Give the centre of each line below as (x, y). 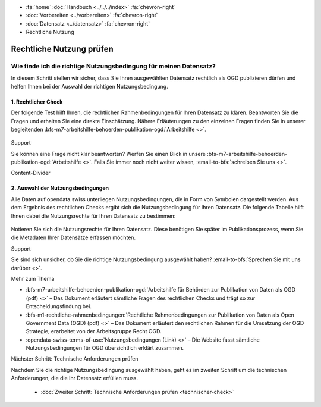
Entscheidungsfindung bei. (59, 306)
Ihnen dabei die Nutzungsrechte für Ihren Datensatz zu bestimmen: (93, 216)
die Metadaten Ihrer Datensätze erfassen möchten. (73, 237)
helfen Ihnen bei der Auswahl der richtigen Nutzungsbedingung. (90, 86)
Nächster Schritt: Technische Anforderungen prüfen (75, 359)
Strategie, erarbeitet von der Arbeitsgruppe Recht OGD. (94, 331)
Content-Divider (31, 173)
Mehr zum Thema (33, 278)
